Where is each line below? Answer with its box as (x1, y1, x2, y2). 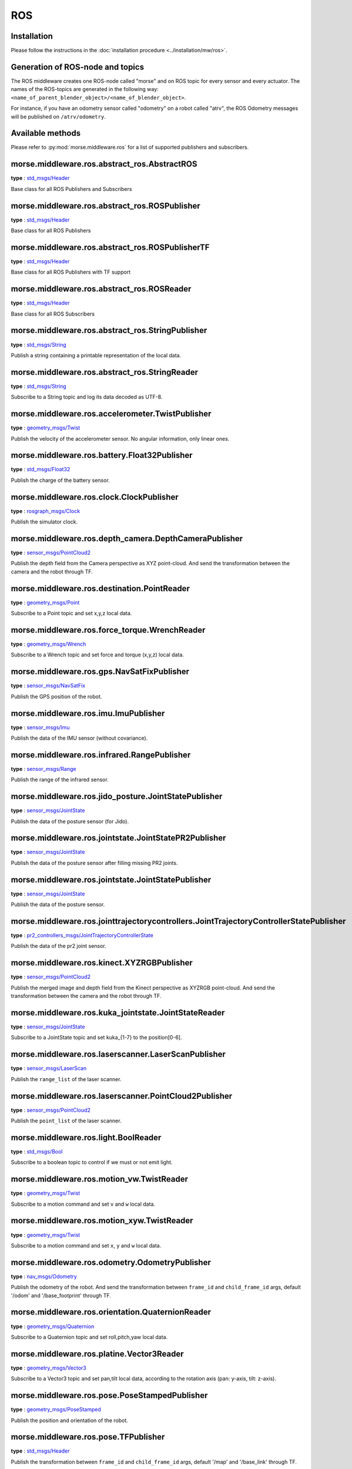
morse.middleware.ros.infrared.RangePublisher (11, 750, 191, 760)
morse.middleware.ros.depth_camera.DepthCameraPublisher (11, 534, 243, 544)
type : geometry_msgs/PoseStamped (11, 1406, 101, 1413)
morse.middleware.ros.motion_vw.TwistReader (11, 1174, 188, 1184)
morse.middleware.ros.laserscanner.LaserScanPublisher (11, 1049, 226, 1059)
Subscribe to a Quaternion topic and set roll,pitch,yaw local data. (11, 1333, 168, 1340)
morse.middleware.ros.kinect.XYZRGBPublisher (11, 958, 193, 968)
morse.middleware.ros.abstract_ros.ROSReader (11, 284, 192, 294)
